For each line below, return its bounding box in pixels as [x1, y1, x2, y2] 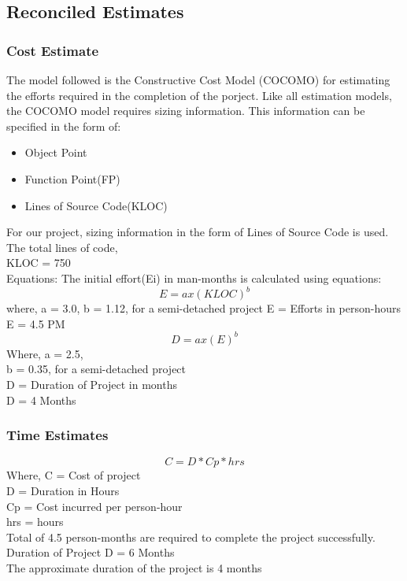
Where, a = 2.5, [6, 345, 83, 361]
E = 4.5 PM [6, 315, 65, 331]
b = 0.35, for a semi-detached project [6, 361, 187, 377]
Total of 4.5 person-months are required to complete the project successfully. [6, 528, 376, 545]
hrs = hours [6, 513, 64, 530]
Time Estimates [6, 425, 109, 445]
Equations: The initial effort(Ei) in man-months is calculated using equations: [6, 269, 382, 286]
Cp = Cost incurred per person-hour [6, 498, 183, 514]
